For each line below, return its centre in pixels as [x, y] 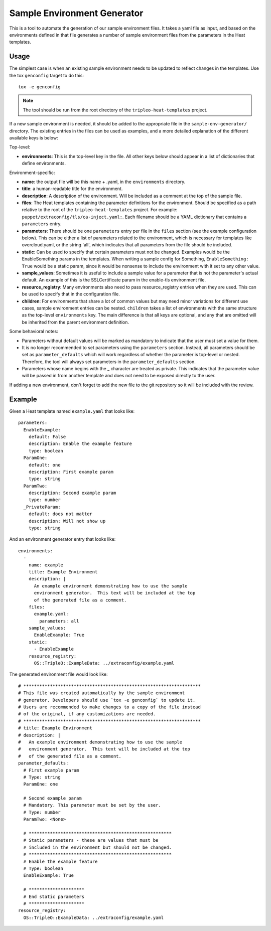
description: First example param [71, 472]
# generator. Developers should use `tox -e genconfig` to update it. [107, 700]
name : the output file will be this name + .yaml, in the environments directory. [104, 182]
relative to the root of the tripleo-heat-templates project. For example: [100, 210]
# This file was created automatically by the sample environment [102, 693]
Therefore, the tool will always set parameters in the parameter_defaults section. [109, 362]
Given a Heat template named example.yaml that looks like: [72, 411]
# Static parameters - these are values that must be [91, 840]
